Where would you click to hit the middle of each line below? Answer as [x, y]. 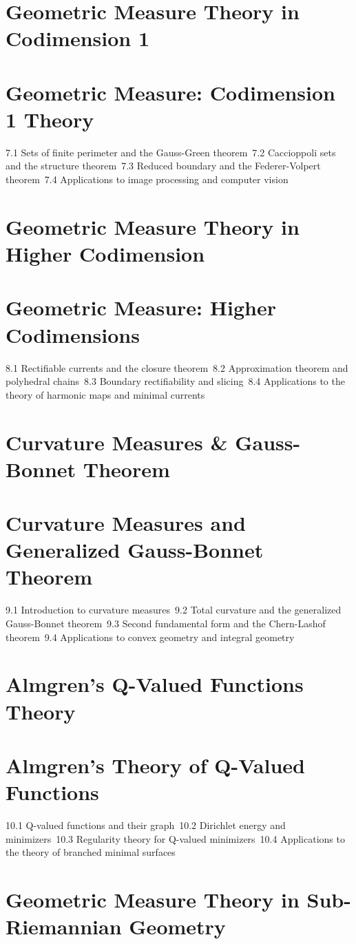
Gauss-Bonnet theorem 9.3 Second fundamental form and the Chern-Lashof [166, 623]
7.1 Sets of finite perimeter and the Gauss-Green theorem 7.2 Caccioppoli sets [171, 152]
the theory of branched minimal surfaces [91, 852]
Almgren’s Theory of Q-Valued [155, 765]
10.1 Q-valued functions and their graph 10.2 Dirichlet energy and [146, 825]
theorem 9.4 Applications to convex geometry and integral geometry [150, 637]
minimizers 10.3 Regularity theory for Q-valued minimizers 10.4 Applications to [175, 838]
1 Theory [50, 119]
